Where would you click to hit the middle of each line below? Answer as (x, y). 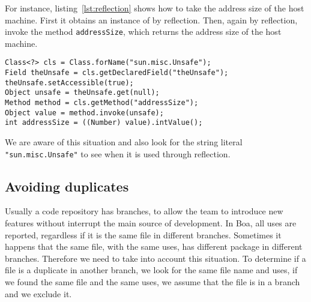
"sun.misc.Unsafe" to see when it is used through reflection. (118, 153)
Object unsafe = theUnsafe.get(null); (82, 93)
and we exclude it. (38, 293)
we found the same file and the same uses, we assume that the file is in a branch (152, 282)
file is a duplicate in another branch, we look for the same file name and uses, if (151, 270)
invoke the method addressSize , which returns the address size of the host (143, 32)
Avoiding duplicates (67, 186)
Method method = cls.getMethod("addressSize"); (102, 103)
